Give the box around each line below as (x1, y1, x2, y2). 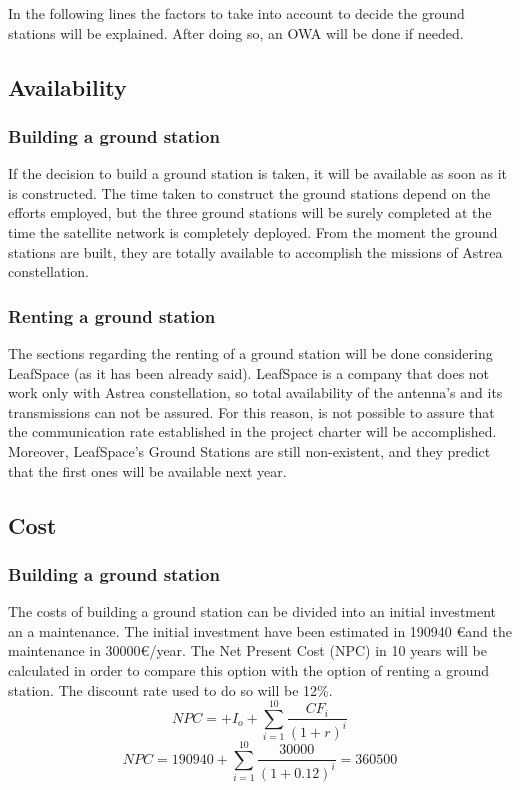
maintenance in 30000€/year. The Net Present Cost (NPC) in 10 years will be (8, 640, 487, 661)
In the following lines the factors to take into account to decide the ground (8, 3, 465, 23)
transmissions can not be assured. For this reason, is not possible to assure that (8, 401, 495, 422)
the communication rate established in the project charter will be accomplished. (8, 421, 497, 442)
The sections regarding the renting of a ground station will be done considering (8, 342, 493, 363)
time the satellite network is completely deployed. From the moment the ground (8, 221, 498, 242)
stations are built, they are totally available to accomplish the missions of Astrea (8, 241, 503, 262)
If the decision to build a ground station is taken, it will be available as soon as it (8, 163, 508, 184)
